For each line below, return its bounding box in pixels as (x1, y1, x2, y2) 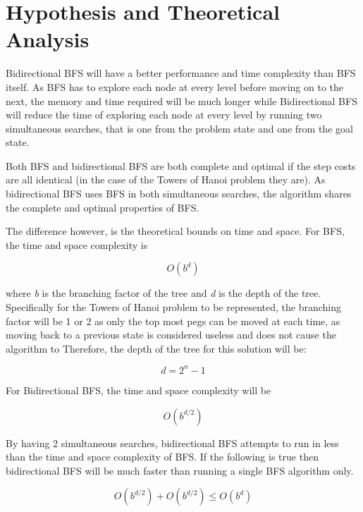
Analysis (6, 25, 90, 54)
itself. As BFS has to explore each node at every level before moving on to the (6, 79, 344, 94)
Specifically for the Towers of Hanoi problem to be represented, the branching (6, 300, 342, 315)
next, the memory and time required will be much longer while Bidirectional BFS (6, 93, 357, 108)
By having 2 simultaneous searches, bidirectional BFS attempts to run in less (6, 435, 339, 450)
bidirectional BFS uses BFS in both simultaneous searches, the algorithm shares (6, 186, 352, 201)
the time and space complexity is (6, 237, 148, 252)
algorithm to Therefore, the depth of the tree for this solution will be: (6, 341, 307, 355)
